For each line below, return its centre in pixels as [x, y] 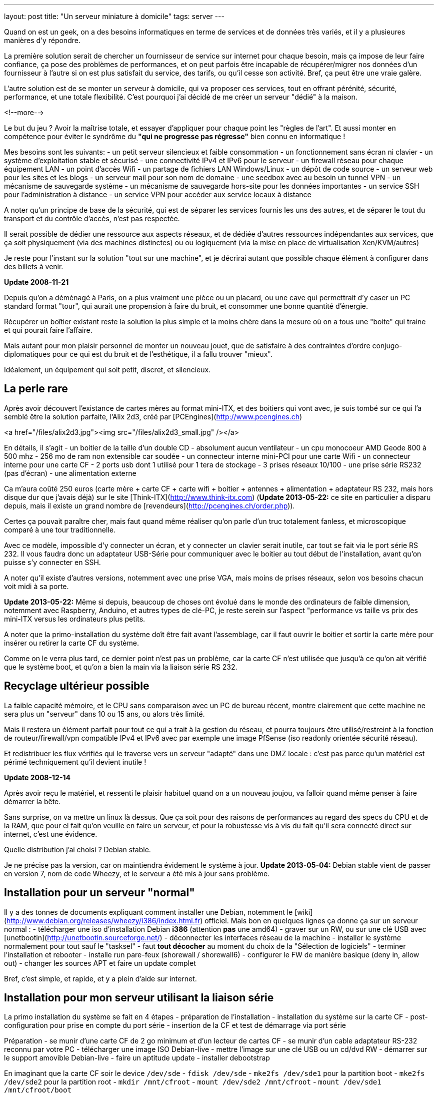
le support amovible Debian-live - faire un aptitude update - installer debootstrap [137, 1058]
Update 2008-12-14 [37, 777]
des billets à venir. [34, 266]
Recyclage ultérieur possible [77, 686]
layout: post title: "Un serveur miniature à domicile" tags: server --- [114, 16]
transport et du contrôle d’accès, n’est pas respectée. [92, 218]
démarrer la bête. [32, 801]
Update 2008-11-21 [36, 282]
